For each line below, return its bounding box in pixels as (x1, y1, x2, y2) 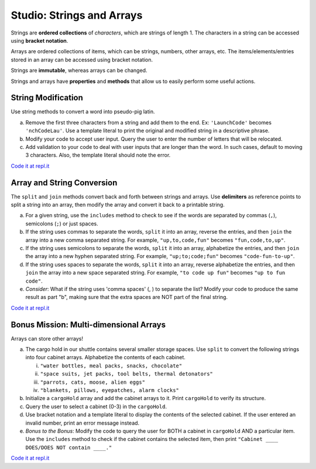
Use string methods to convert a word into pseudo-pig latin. (11, 108, 155, 115)
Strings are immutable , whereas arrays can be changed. (11, 67, 147, 74)
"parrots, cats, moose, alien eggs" (40, 378, 146, 385)
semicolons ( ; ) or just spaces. (25, 220, 99, 227)
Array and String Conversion (11, 178, 118, 187)
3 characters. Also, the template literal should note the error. (25, 152, 171, 159)
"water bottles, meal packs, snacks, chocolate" (40, 362, 183, 369)
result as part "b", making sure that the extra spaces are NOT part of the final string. (25, 294, 228, 301)
